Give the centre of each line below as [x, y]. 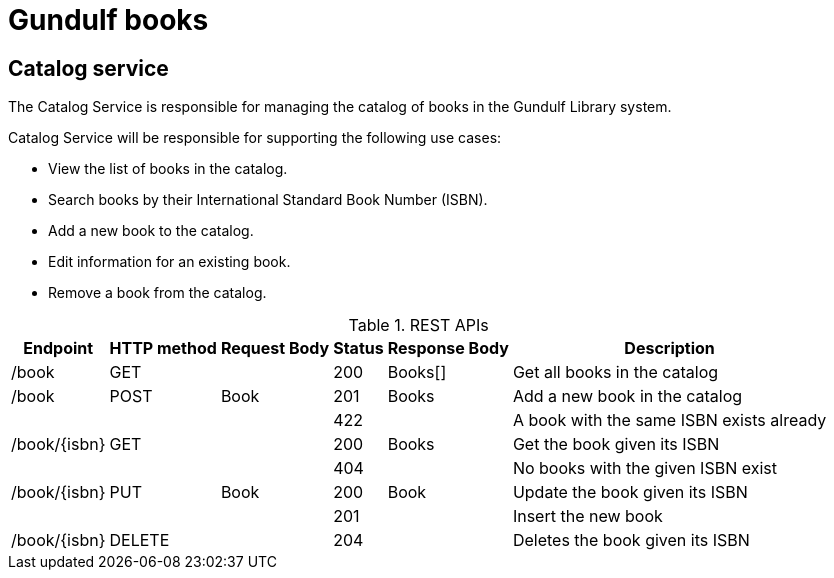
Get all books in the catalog [615, 372]
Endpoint [58, 348]
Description [669, 348]
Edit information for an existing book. [169, 262]
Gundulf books [108, 20]
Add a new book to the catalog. [151, 231]
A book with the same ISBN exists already [669, 420]
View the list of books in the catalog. [168, 169]
